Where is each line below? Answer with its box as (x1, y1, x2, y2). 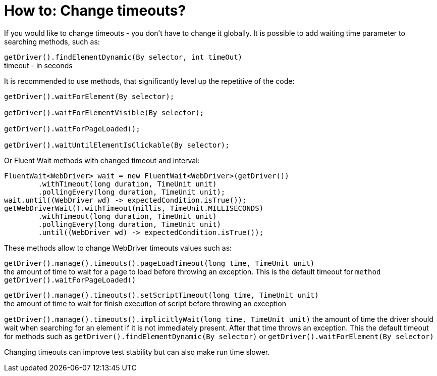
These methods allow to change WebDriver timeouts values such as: (4, 243, 232, 252)
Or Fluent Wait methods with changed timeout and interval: (4, 156, 200, 165)
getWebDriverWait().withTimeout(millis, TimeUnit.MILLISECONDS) (4, 204, 264, 212)
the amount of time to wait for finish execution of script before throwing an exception (4, 299, 286, 308)
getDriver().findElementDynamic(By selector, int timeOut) (4, 53, 243, 61)
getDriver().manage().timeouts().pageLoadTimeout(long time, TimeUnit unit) (4, 259, 315, 267)
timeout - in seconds (4, 61, 73, 70)
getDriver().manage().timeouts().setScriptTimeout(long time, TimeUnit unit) (4, 291, 319, 299)
